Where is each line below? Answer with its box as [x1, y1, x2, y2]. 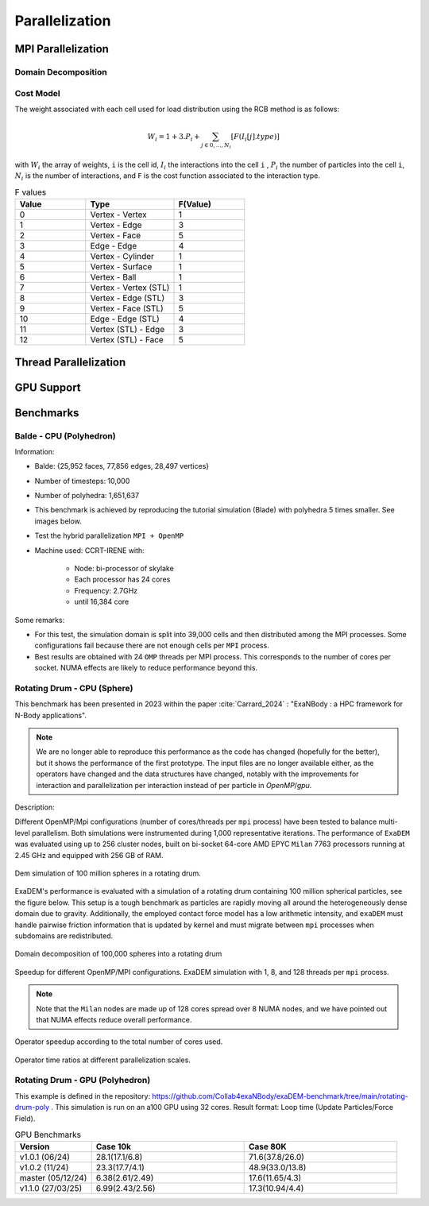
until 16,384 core [74, 597, 129, 607]
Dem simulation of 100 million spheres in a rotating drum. [14, 868, 202, 878]
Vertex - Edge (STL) [90, 292, 165, 303]
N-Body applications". [14, 710, 87, 720]
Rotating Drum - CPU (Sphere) [14, 682, 133, 694]
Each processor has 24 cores [74, 574, 171, 584]
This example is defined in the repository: [14, 1091, 151, 1100]
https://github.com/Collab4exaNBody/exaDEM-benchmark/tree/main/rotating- [152, 1091, 409, 1100]
